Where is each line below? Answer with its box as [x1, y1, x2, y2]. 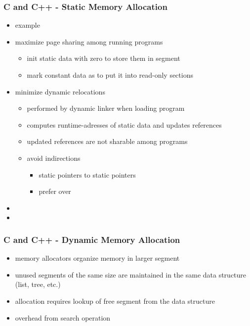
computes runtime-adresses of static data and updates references [27, 119, 222, 130]
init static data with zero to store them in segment [27, 53, 180, 63]
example [15, 20, 40, 30]
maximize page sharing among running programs [15, 36, 163, 47]
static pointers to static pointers [39, 169, 136, 180]
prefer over [39, 186, 71, 196]
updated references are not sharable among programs [27, 136, 188, 146]
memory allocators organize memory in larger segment [15, 253, 180, 263]
